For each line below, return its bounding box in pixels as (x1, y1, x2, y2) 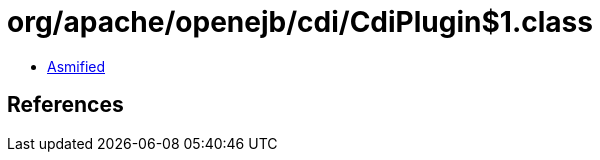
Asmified (47, 57, 106, 75)
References (7, 92, 124, 118)
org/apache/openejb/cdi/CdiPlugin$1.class (7, 5, 593, 39)
